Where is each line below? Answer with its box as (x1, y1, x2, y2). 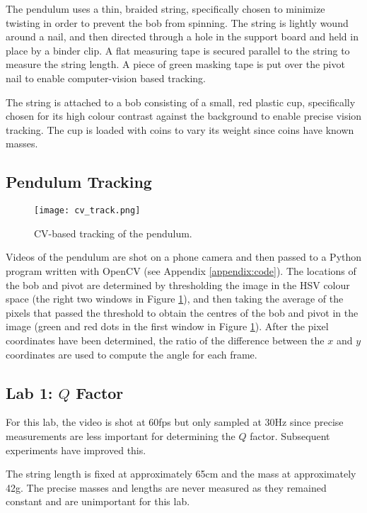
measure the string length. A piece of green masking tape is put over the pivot (6, 57, 345, 72)
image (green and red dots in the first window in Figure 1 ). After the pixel (6, 319, 329, 334)
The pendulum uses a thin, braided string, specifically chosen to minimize (6, 1, 325, 16)
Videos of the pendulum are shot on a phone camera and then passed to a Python (6, 249, 362, 264)
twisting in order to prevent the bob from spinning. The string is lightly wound (6, 15, 349, 30)
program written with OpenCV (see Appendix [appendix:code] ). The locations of (6, 263, 356, 278)
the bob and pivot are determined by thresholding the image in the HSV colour (6, 277, 350, 292)
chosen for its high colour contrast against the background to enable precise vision (6, 108, 362, 123)
